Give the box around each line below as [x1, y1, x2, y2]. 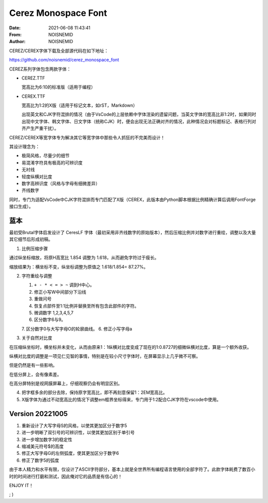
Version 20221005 [9, 409, 68, 418]
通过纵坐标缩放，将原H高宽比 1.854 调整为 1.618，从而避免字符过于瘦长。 [9, 254, 159, 260]
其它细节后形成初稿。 [9, 236, 53, 243]
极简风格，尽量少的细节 [21, 153, 69, 159]
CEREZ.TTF [21, 75, 45, 81]
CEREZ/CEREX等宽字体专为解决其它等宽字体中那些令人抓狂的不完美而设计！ [9, 134, 165, 140]
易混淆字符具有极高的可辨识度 [21, 159, 83, 166]
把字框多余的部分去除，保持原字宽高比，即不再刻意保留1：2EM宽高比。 [21, 389, 168, 395]
